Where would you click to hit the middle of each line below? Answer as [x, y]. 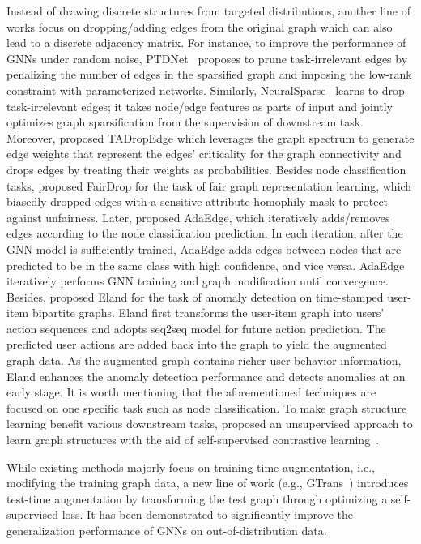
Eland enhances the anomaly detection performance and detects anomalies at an [206, 376]
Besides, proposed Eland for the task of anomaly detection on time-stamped [195, 296]
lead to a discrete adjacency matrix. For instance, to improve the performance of [206, 43]
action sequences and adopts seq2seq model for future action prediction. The [196, 328]
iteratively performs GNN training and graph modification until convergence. [198, 281]
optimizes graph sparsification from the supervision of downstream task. [185, 122]
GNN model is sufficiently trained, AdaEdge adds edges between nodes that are [204, 248]
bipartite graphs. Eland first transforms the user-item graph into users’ [208, 313]
